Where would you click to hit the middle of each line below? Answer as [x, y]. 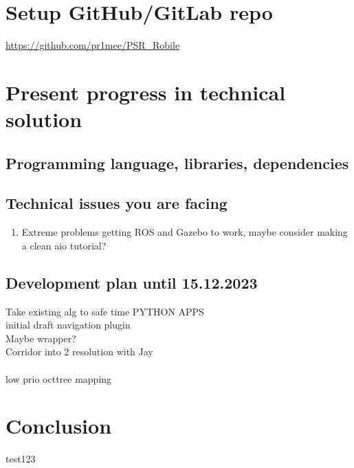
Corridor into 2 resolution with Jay [79, 352]
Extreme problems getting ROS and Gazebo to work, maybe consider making [185, 232]
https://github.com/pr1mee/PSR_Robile [93, 45]
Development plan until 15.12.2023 [132, 282]
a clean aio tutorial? [64, 245]
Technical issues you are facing [117, 203]
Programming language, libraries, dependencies [177, 163]
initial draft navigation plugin [68, 325]
